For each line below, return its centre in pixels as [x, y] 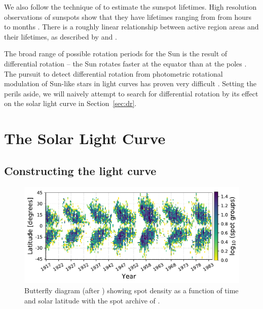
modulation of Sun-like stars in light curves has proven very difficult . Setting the [130, 83]
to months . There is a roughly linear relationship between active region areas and [131, 27]
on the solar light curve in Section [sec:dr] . [70, 103]
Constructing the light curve [80, 170]
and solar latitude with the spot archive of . [92, 300]
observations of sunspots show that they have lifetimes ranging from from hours [128, 16]
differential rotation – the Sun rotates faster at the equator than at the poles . [125, 63]
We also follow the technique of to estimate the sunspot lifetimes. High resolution [130, 7]
